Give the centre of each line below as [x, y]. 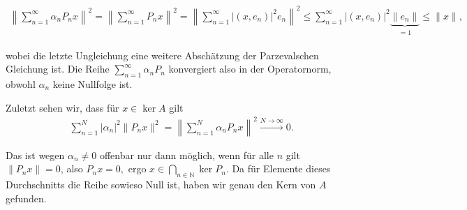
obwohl [21, 83]
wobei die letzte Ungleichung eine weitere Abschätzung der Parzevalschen [162, 55]
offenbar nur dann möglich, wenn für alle [186, 155]
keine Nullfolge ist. [92, 83]
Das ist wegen [35, 155]
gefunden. [26, 198]
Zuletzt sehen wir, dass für [62, 107]
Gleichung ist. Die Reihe [58, 69]
